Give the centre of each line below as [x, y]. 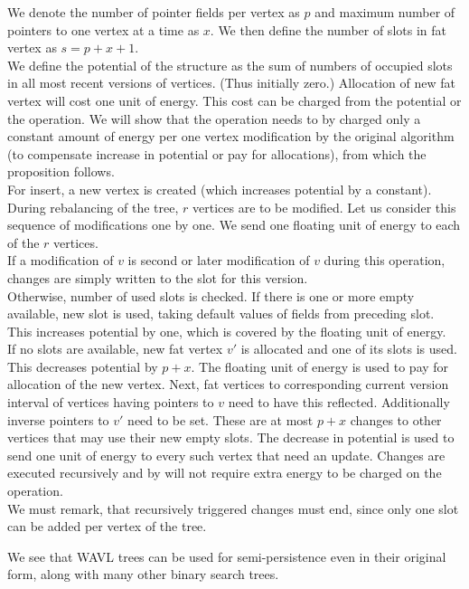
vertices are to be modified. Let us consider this [324, 207]
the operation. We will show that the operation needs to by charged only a [214, 118]
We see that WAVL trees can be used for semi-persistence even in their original [227, 556]
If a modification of [61, 260]
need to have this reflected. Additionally [339, 402]
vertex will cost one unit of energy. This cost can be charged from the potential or [234, 100]
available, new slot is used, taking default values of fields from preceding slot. [221, 313]
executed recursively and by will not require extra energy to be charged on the [225, 473]
